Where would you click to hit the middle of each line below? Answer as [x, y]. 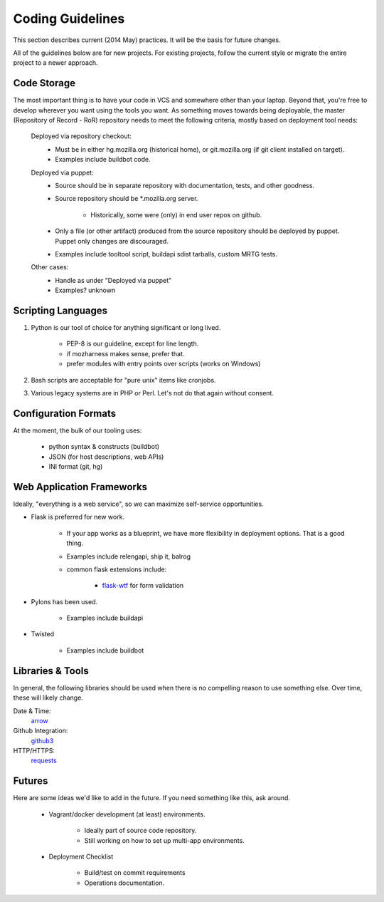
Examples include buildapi [105, 618]
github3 [42, 740]
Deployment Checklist [81, 856]
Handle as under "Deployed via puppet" [113, 280]
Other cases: [50, 267]
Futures [31, 781]
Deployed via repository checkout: [81, 136]
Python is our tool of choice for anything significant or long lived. [126, 327]
